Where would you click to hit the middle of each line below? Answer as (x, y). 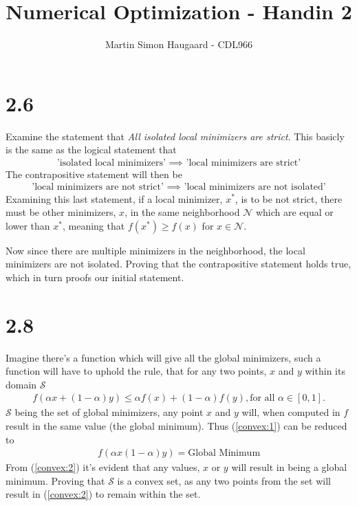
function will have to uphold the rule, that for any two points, (136, 371)
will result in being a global (289, 467)
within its (325, 371)
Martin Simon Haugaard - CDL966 (179, 44)
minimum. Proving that (55, 480)
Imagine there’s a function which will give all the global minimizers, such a (163, 357)
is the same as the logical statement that (91, 150)
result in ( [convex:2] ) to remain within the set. (103, 494)
